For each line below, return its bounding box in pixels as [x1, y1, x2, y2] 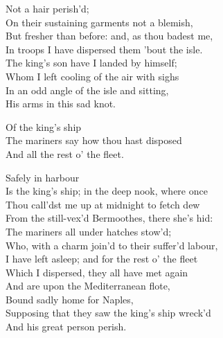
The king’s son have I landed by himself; [6, 55, 177, 70]
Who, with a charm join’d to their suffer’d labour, [6, 238, 218, 252]
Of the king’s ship [6, 119, 82, 134]
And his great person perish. [6, 319, 127, 334]
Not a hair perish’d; [6, 1, 89, 15]
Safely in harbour [6, 170, 80, 184]
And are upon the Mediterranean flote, [6, 278, 170, 293]
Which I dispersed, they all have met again [6, 265, 188, 279]
